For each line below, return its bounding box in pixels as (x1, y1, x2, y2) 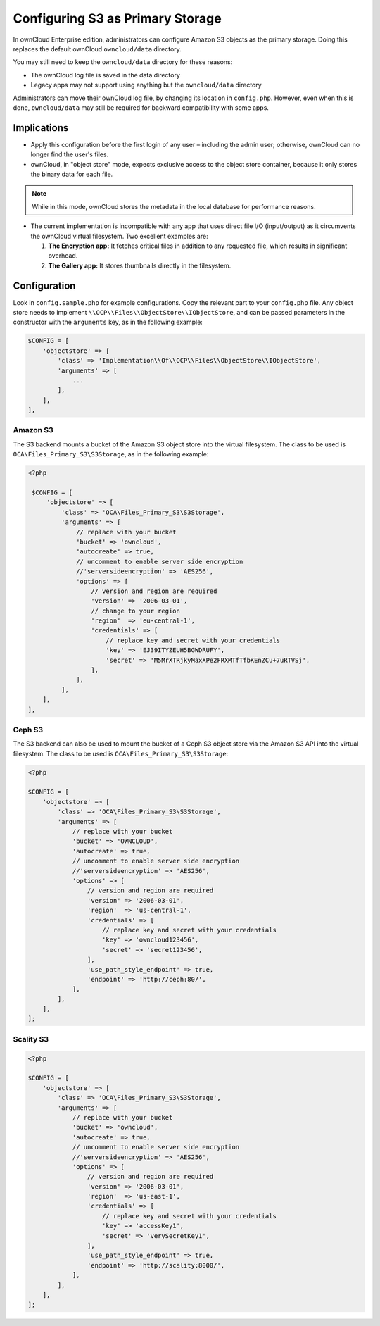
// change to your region (90, 606, 181, 615)
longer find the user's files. (30, 150, 109, 158)
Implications (13, 122, 69, 134)
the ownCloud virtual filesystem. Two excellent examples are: (30, 232, 208, 240)
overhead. (48, 251, 78, 260)
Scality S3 (13, 1034, 49, 1044)
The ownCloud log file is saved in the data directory (30, 70, 181, 79)
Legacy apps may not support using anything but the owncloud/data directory (30, 81, 262, 89)
